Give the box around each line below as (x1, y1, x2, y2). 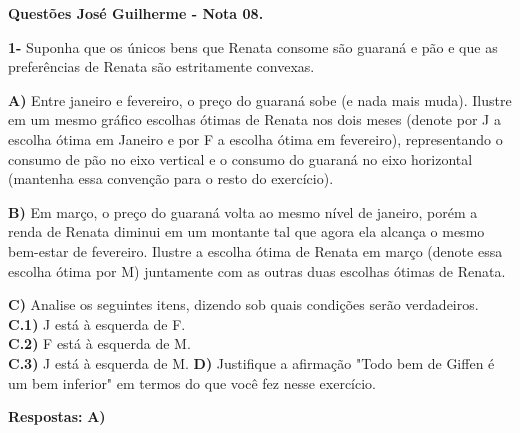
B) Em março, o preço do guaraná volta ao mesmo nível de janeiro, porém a (8, 201, 478, 222)
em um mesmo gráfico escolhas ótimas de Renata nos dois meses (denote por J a (8, 109, 501, 130)
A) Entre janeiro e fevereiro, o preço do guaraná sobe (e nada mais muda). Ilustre (8, 89, 512, 110)
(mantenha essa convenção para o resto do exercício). (8, 168, 334, 189)
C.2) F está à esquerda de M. (8, 333, 191, 354)
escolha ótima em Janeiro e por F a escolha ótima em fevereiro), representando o (8, 128, 503, 149)
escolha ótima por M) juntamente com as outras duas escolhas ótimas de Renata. (8, 260, 506, 281)
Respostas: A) (8, 406, 106, 427)
